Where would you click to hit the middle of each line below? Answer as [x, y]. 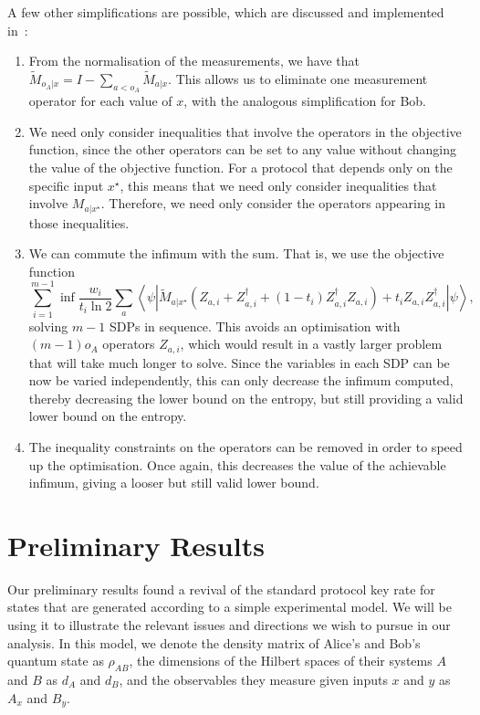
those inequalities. [79, 222]
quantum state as [56, 661]
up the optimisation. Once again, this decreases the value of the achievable [237, 464]
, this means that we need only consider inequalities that [278, 185]
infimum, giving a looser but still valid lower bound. [174, 483]
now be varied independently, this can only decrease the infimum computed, [241, 380]
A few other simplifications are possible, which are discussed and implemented [226, 12]
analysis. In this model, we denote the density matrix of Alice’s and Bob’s [214, 642]
